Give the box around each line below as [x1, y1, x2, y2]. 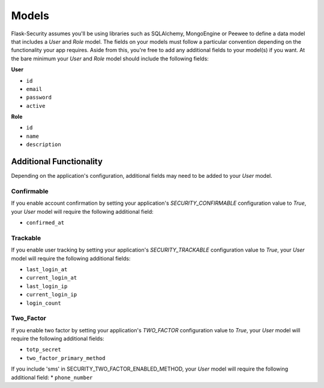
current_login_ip [26, 291, 77, 298]
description [26, 141, 61, 148]
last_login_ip [26, 283, 68, 290]
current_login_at [26, 274, 77, 281]
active [26, 102, 46, 109]
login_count [26, 299, 61, 307]
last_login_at [26, 266, 68, 272]
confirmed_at [26, 219, 65, 226]
